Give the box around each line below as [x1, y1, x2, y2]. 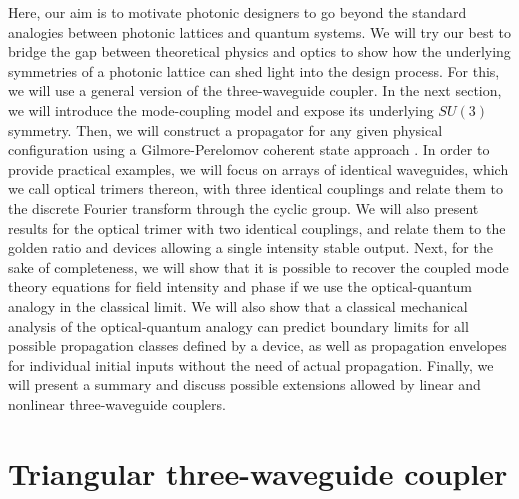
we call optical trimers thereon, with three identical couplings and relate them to [8, 178, 503, 199]
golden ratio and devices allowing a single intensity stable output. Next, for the [8, 237, 493, 258]
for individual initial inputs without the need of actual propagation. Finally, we [8, 354, 494, 375]
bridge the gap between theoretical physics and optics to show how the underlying [8, 41, 511, 62]
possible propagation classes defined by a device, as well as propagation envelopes [8, 335, 507, 356]
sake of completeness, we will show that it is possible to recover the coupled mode [8, 256, 509, 277]
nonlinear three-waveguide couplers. [8, 393, 226, 414]
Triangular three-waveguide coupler [8, 452, 508, 493]
